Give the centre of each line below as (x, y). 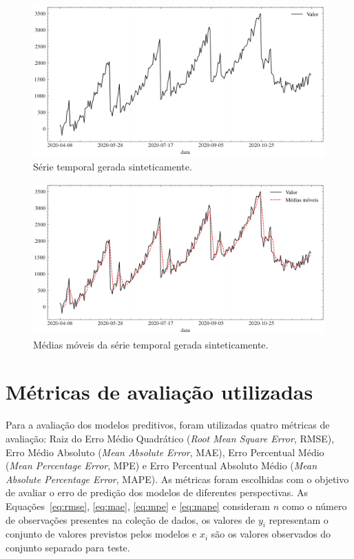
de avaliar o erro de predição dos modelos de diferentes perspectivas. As (157, 492)
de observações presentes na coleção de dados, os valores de (131, 519)
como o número (314, 506)
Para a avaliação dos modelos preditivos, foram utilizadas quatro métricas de (168, 425)
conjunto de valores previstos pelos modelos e (101, 534)
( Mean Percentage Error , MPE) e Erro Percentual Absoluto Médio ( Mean (162, 465)
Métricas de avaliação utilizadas (159, 392)
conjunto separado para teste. (68, 547)
